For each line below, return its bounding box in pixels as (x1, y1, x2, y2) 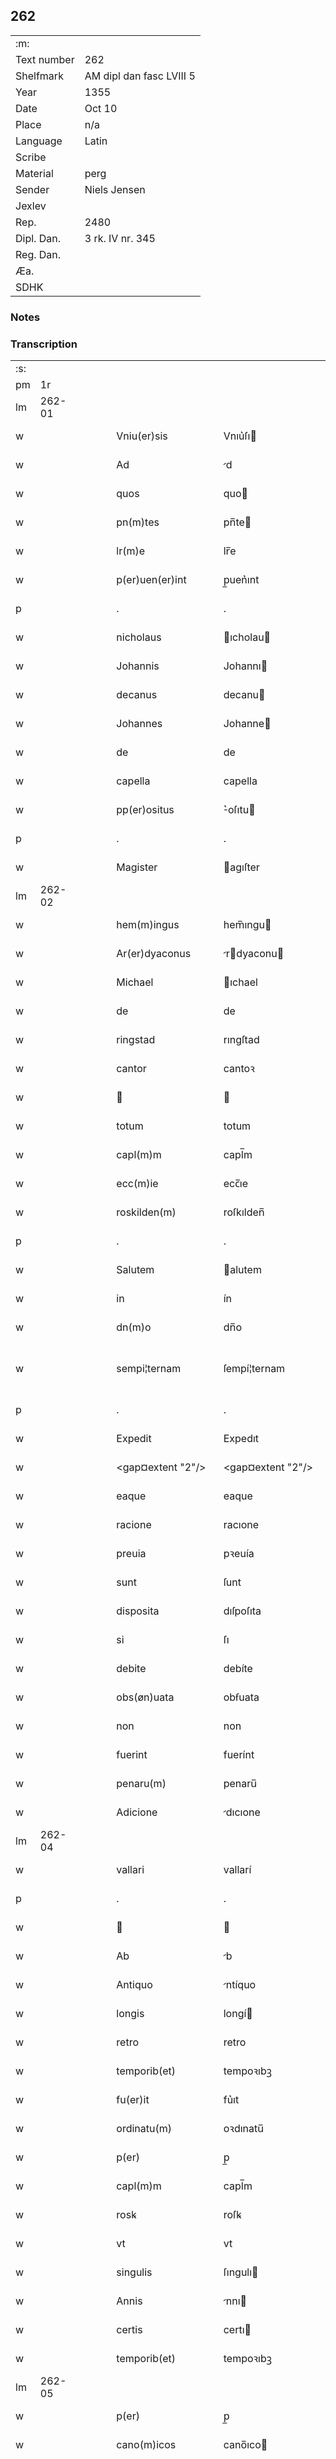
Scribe (15, 150, 47, 164)
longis (116, 2007, 145, 2021)
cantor (116, 1062, 147, 1076)
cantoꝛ (223, 1062, 255, 1076)
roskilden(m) (116, 1205, 177, 1219)
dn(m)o (116, 1320, 152, 1334)
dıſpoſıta (223, 1604, 262, 1618)
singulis (116, 2265, 153, 2279)
